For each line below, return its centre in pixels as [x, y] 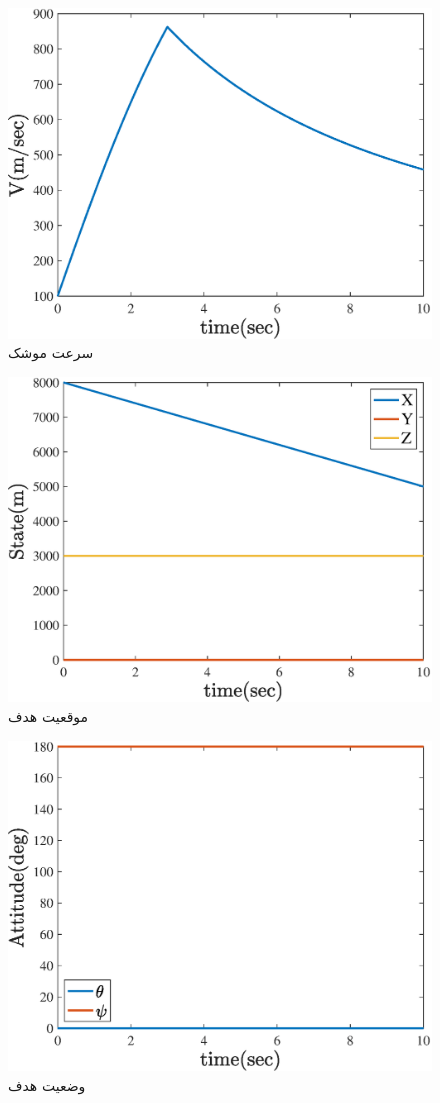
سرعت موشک [51, 352]
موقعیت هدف [48, 716]
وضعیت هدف [47, 1085]
